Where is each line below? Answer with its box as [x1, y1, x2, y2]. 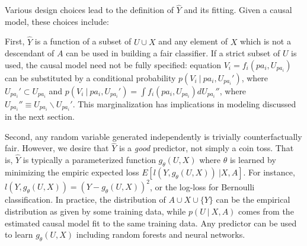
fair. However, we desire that [5, 142, 109, 154]
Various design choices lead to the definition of [5, 4, 174, 16]
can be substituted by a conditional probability [5, 71, 176, 84]
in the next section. [5, 110, 75, 122]
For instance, [248, 165, 295, 178]
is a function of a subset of [34, 35, 132, 47]
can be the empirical [216, 193, 290, 206]
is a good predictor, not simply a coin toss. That [119, 142, 294, 154]
